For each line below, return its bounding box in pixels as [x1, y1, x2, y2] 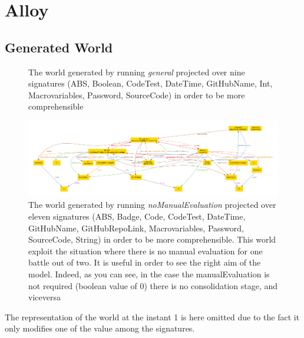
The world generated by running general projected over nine [28, 65, 245, 78]
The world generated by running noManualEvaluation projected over [28, 198, 276, 211]
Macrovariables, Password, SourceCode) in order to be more [28, 88, 245, 101]
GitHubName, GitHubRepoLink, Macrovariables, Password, [28, 221, 244, 234]
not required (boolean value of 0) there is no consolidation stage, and [28, 279, 278, 291]
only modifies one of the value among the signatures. [5, 322, 195, 334]
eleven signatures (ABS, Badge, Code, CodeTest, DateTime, [28, 210, 246, 223]
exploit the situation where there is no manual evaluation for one [28, 244, 263, 257]
